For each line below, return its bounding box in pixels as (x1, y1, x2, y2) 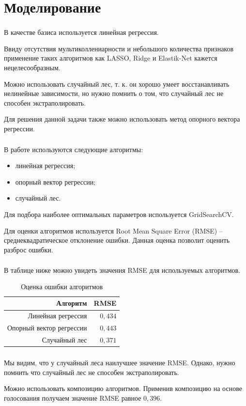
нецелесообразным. (4, 62, 61, 73)
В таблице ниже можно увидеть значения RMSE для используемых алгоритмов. (4, 265, 241, 275)
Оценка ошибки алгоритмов (21, 281, 103, 291)
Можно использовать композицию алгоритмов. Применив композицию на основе (4, 383, 242, 393)
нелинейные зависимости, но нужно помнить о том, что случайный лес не (4, 88, 224, 98)
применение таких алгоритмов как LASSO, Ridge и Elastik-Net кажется (4, 53, 217, 63)
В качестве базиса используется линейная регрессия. (4, 27, 159, 37)
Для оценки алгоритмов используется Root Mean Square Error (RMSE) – (4, 225, 223, 235)
